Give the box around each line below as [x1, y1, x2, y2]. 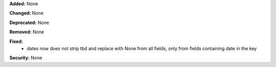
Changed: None [9, 10, 43, 16]
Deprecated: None [9, 19, 50, 26]
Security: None [9, 55, 42, 61]
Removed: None [9, 29, 44, 35]
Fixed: [9, 38, 23, 44]
